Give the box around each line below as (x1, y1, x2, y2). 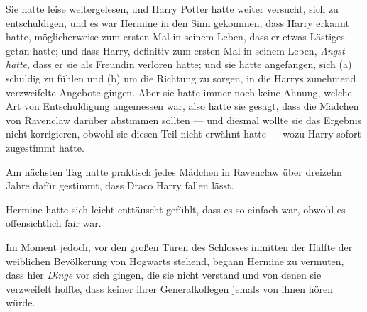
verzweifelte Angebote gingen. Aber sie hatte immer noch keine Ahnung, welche (6, 84, 352, 99)
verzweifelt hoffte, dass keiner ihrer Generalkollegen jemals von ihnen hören (6, 281, 333, 296)
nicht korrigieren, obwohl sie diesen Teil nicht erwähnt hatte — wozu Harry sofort (6, 126, 361, 141)
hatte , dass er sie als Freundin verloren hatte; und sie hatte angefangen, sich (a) (6, 57, 352, 72)
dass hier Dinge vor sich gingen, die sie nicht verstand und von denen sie (6, 267, 322, 282)
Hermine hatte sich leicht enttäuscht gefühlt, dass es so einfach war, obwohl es (6, 201, 346, 216)
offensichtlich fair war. (6, 216, 102, 230)
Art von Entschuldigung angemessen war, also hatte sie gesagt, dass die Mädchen (6, 99, 359, 113)
